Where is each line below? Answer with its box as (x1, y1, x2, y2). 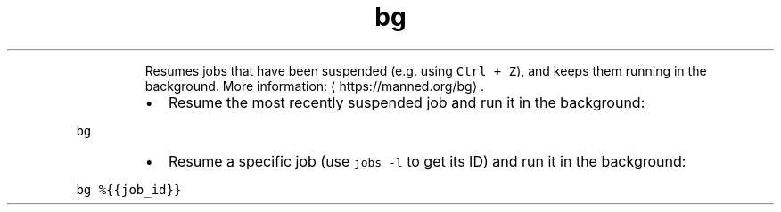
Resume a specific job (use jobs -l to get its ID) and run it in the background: (168, 151, 686, 170)
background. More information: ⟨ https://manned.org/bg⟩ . (144, 77, 485, 94)
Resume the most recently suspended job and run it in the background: (168, 93, 645, 111)
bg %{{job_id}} (76, 182, 182, 197)
